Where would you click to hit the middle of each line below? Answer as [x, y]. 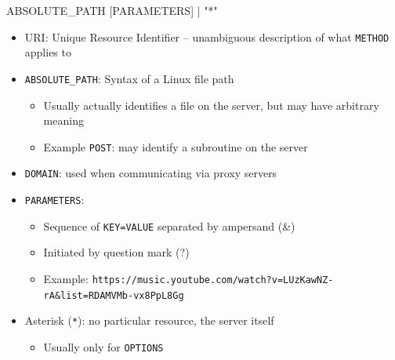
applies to [48, 52]
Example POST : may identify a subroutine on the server [176, 146]
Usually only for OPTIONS [103, 346]
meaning [63, 120]
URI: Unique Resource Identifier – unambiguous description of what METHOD [207, 36]
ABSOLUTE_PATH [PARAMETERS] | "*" [112, 10]
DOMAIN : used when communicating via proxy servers [151, 173]
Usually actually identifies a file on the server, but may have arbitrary [211, 105]
